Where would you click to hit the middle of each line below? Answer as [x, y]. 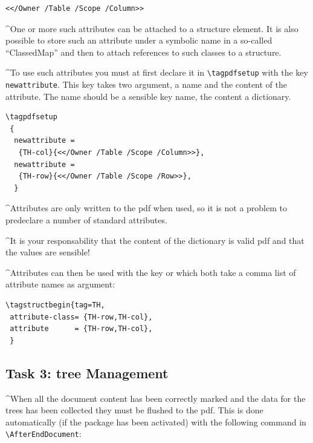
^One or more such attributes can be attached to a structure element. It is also [152, 28]
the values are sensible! [48, 252]
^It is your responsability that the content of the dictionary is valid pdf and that [155, 240]
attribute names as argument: [60, 284]
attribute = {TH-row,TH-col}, [81, 329]
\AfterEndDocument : [44, 434]
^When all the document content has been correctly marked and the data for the [156, 398]
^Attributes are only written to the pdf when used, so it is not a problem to [146, 208]
